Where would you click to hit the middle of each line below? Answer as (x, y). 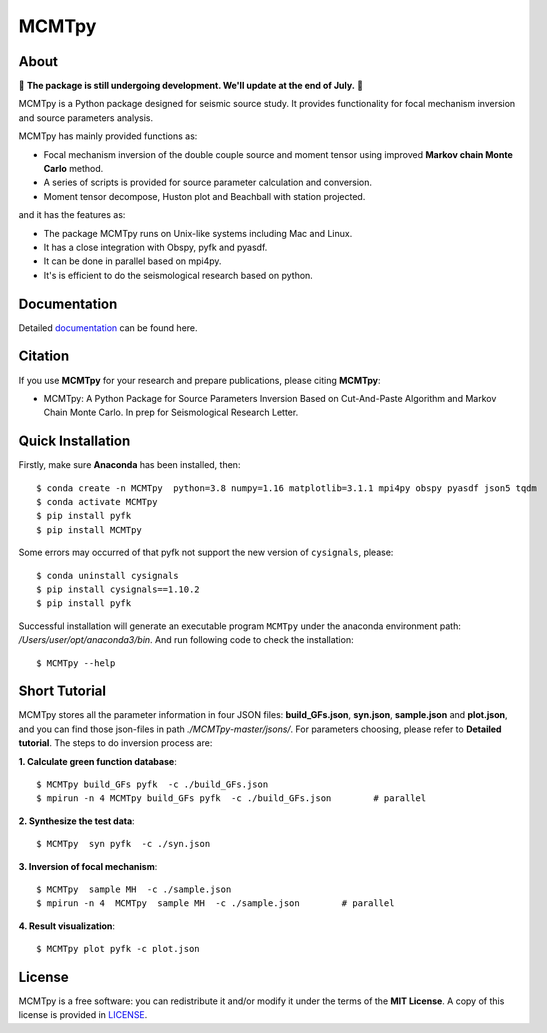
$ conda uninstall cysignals (107, 575)
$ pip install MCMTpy (89, 529)
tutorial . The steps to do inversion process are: (115, 743)
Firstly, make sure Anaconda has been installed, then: (129, 465)
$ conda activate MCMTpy (97, 502)
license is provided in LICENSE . (83, 1015)
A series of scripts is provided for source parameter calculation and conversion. (208, 182)
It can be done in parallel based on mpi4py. (132, 261)
